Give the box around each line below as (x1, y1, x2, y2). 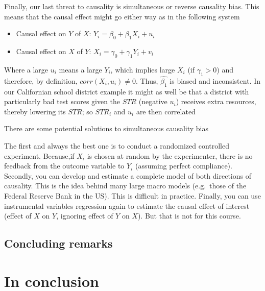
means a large (59, 64, 102, 75)
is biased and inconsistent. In (170, 75, 260, 86)
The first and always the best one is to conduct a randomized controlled (4, 140, 230, 151)
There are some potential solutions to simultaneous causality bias (4, 123, 208, 134)
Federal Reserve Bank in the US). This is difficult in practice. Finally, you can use (4, 190, 261, 201)
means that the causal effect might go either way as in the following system (4, 11, 240, 21)
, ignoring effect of (56, 210, 113, 221)
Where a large (4, 64, 49, 75)
